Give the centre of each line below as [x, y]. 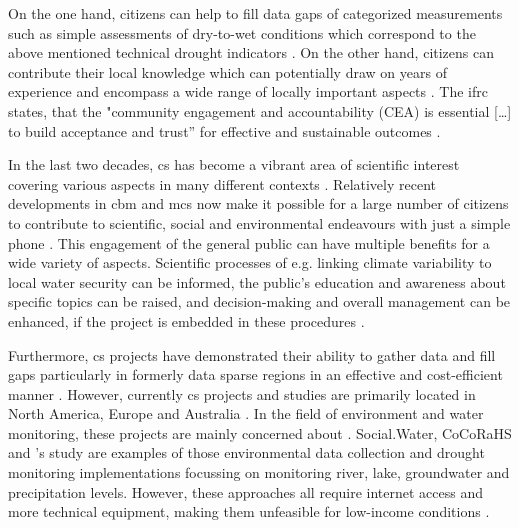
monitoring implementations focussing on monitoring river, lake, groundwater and [259, 472]
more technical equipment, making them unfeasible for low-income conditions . [249, 511]
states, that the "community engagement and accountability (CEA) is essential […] [260, 110]
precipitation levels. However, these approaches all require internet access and [246, 491]
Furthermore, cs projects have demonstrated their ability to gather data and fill [252, 354]
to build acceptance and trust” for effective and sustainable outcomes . [224, 130]
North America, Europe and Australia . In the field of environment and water [246, 413]
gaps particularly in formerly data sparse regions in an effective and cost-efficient [255, 374]
